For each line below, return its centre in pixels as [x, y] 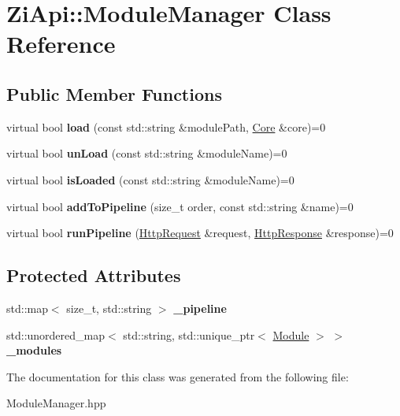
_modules [34, 350]
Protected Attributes [94, 275]
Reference [61, 44]
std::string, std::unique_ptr [189, 334]
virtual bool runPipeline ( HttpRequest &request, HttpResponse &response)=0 [200, 233]
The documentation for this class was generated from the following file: [178, 376]
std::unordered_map [56, 334]
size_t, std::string [109, 308]
